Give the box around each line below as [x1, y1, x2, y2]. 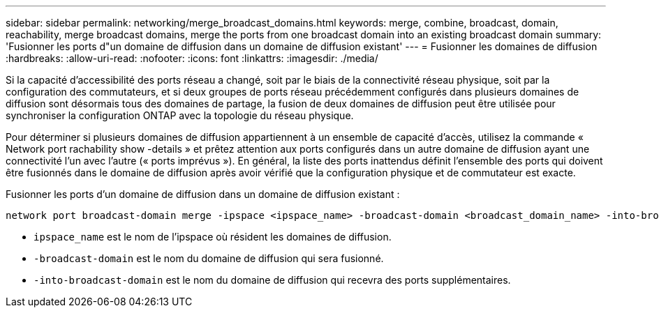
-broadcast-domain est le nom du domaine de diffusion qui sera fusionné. [34, 252, 384, 264]
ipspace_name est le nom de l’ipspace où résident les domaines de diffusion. [34, 231, 392, 243]
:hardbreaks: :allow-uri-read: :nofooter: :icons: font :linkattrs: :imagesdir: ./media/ [6, 52, 378, 64]
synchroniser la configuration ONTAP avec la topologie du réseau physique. [6, 109, 354, 121]
